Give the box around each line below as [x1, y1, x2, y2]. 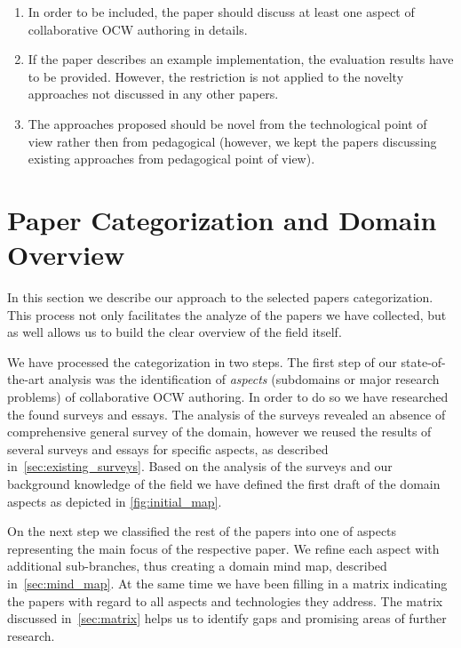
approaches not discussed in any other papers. [28, 84, 279, 103]
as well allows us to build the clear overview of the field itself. [7, 323, 342, 341]
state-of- [401, 352, 446, 371]
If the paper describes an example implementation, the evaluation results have [28, 50, 454, 68]
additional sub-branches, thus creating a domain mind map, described [7, 556, 387, 575]
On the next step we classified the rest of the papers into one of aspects [7, 522, 397, 540]
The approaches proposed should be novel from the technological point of [28, 114, 427, 132]
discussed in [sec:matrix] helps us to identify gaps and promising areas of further [7, 609, 447, 628]
